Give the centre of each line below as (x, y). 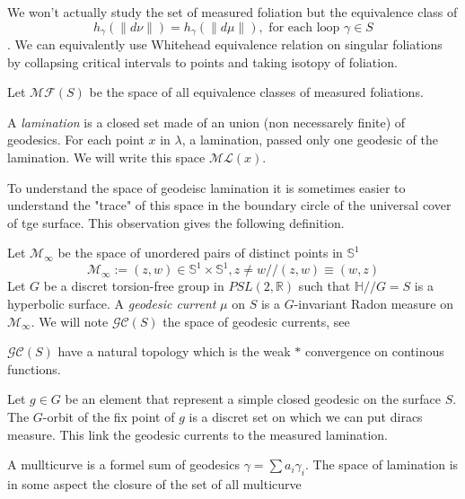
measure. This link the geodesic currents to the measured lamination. (198, 434)
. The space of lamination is (382, 464)
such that (325, 286)
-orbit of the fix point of (109, 417)
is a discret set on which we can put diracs (306, 417)
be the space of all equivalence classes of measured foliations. (256, 92)
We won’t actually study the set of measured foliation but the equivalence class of (232, 12)
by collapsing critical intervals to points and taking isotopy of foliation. (202, 61)
